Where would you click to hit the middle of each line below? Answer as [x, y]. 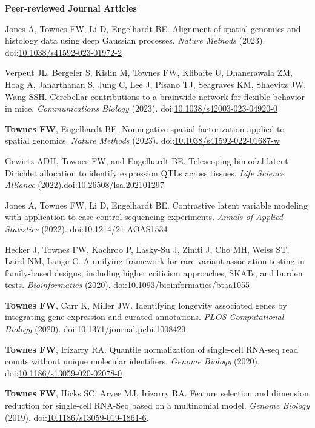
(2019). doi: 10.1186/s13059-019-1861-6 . [77, 417]
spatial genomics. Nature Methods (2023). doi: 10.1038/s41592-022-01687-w [142, 140]
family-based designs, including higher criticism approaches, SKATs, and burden [154, 273]
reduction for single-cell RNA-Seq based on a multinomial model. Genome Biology [157, 405]
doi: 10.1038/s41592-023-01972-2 [63, 52]
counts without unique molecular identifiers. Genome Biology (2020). [132, 361]
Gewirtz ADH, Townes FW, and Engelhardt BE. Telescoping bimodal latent [147, 160]
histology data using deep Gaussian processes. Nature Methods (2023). [135, 40]
